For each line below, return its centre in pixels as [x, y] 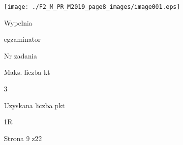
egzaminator [22, 39]
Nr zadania [21, 55]
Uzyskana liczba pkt [34, 105]
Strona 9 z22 [23, 138]
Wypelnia [18, 22]
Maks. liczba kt [27, 72]
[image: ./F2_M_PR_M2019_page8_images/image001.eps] [92, 7]
